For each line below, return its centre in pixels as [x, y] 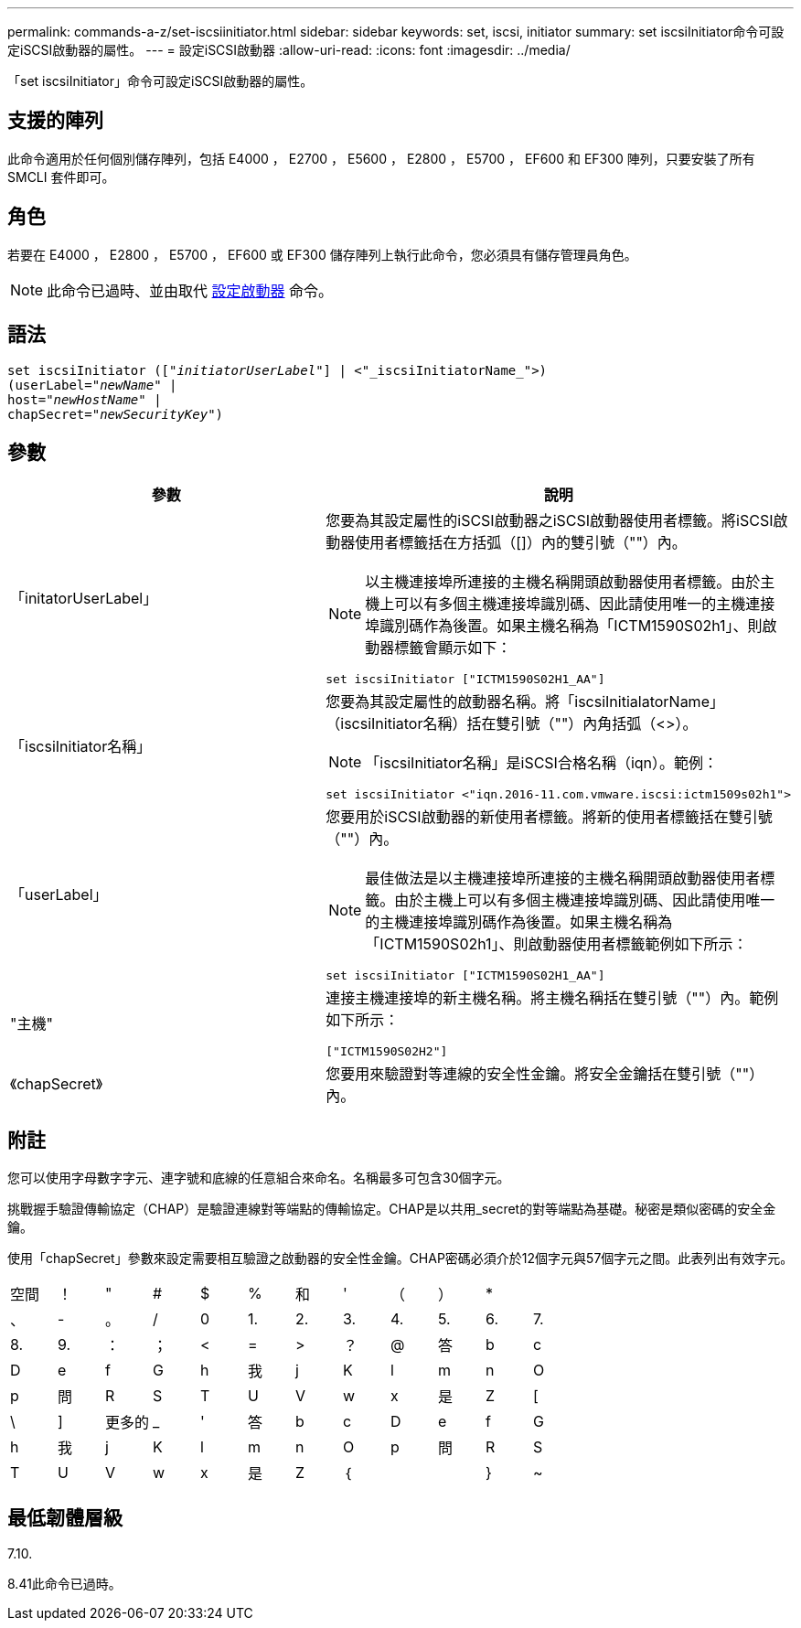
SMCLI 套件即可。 [61, 177]
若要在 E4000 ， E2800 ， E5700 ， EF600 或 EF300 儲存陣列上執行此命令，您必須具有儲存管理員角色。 [322, 254]
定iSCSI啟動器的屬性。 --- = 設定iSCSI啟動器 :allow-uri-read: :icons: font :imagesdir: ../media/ [289, 50]
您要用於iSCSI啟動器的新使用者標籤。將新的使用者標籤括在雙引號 [549, 817]
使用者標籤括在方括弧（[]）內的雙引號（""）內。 [521, 543]
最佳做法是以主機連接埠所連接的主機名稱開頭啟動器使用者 [563, 878]
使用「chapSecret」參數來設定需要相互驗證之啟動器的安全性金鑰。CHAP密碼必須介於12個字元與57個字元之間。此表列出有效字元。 [400, 1258]
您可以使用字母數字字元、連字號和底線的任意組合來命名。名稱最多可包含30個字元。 [259, 1178]
